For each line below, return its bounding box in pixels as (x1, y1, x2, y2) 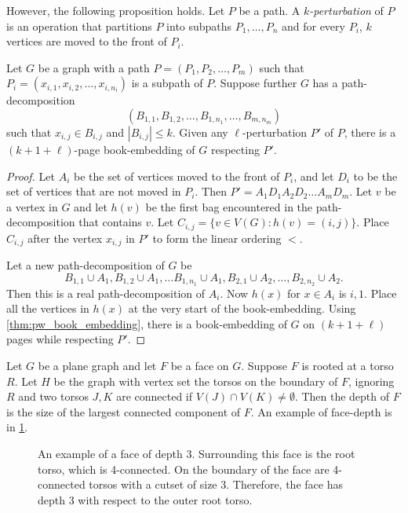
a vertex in (6, 198, 58, 214)
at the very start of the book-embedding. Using (128, 300, 356, 317)
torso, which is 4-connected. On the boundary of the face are (38, 460, 330, 477)
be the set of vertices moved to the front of (73, 167, 280, 184)
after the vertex (27, 229, 103, 246)
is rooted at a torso (301, 357, 394, 374)
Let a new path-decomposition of (6, 257, 165, 273)
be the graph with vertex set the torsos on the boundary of (53, 372, 338, 389)
